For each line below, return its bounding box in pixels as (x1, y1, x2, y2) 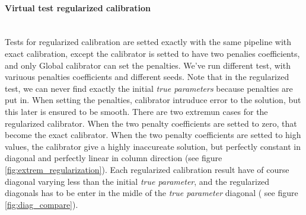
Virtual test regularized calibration (5, 1, 151, 14)
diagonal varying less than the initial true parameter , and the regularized (5, 175, 270, 187)
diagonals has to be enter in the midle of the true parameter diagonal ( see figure (5, 187, 298, 199)
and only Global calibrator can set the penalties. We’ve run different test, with (5, 59, 291, 71)
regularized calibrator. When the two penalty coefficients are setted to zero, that (5, 117, 297, 129)
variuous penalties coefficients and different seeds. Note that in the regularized (5, 70, 289, 83)
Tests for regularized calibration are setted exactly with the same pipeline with (5, 36, 292, 48)
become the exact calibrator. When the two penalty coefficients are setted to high (5, 129, 301, 141)
